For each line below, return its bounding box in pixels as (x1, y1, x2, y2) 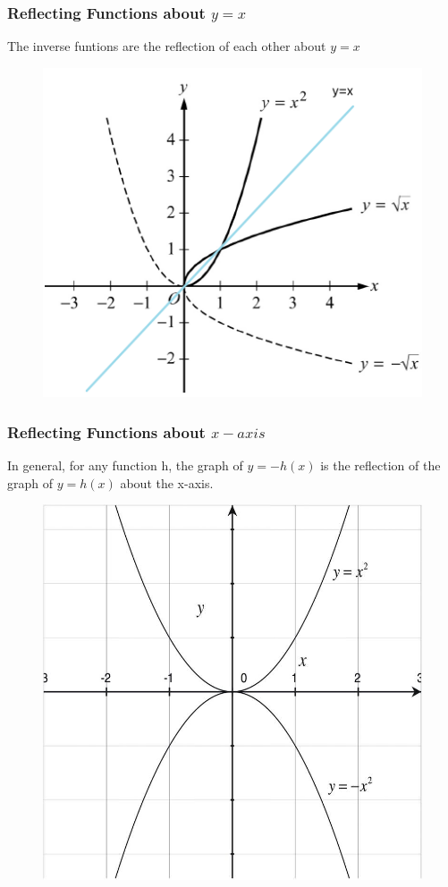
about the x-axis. (120, 473, 214, 492)
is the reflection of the (320, 455, 441, 474)
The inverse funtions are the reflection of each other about (7, 37, 326, 55)
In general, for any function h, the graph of (7, 455, 243, 474)
